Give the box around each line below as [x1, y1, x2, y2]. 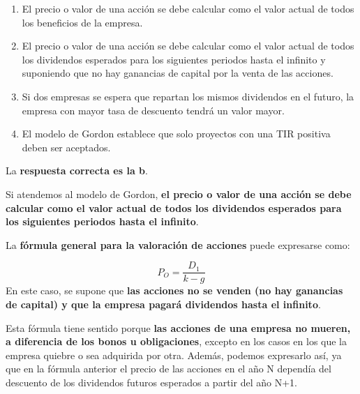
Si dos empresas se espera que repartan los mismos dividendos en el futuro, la [22, 89, 354, 103]
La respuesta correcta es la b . [6, 163, 148, 178]
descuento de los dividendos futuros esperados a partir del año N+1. [6, 374, 297, 389]
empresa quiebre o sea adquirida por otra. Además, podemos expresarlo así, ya [6, 347, 342, 362]
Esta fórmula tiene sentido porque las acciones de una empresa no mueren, [6, 320, 351, 335]
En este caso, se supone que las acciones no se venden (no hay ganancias [6, 283, 343, 298]
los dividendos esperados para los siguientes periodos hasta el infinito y [22, 52, 326, 66]
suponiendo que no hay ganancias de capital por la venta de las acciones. [22, 66, 333, 80]
